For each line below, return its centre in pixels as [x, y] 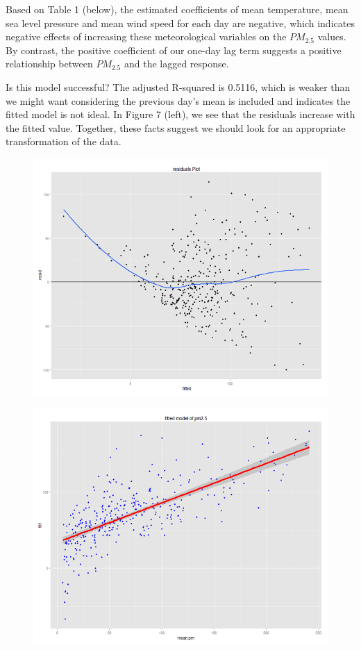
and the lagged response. [176, 64]
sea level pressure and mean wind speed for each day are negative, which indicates [180, 23]
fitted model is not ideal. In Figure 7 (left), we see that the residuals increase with [180, 114]
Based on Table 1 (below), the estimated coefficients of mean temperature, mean [177, 9]
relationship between [49, 64]
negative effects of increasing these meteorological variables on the [146, 36]
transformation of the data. [64, 141]
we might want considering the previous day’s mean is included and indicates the [178, 100]
